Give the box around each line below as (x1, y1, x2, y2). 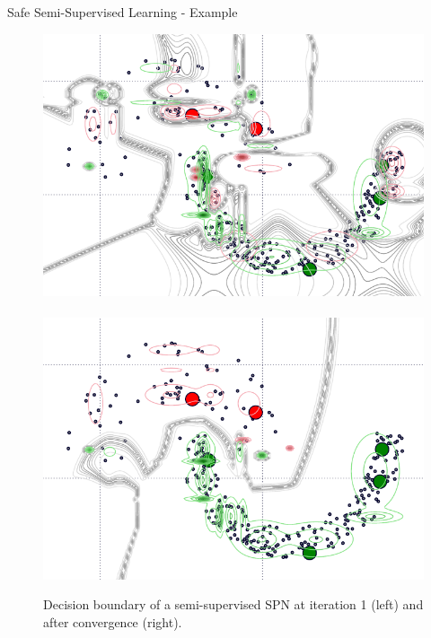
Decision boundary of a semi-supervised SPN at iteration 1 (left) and (43, 595, 424, 614)
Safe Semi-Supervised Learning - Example (7, 3, 238, 21)
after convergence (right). (43, 612, 182, 631)
